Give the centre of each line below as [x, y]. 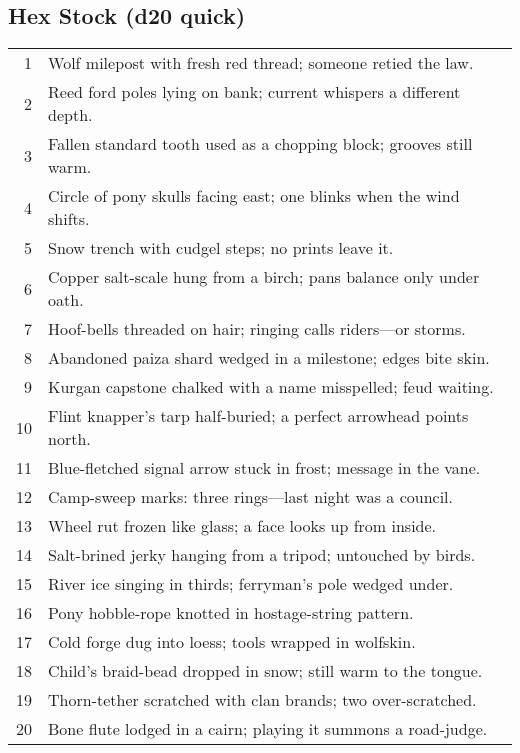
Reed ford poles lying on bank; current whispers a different [254, 92]
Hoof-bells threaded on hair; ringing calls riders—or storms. [257, 329]
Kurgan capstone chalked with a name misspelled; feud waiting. [271, 387]
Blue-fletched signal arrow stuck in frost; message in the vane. [264, 468]
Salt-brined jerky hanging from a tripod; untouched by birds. [262, 555]
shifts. [69, 219]
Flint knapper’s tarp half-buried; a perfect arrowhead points [258, 416]
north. [69, 439]
